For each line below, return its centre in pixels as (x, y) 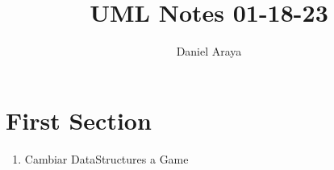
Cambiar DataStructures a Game (106, 158)
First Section (79, 120)
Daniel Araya (209, 51)
